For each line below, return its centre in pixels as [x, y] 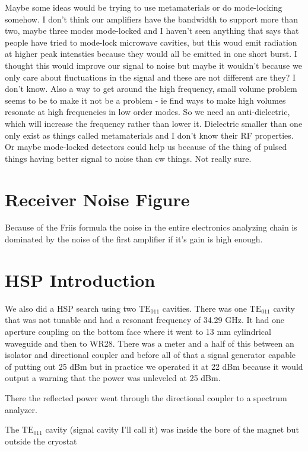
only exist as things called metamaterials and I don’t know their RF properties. [149, 135]
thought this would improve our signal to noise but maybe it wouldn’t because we [153, 65]
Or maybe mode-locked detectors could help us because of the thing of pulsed [146, 147]
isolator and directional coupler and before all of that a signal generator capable [150, 355]
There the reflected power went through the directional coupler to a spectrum [146, 397]
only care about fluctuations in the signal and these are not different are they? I [150, 77]
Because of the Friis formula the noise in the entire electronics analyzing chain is [151, 227]
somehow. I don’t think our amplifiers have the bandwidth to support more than [151, 19]
